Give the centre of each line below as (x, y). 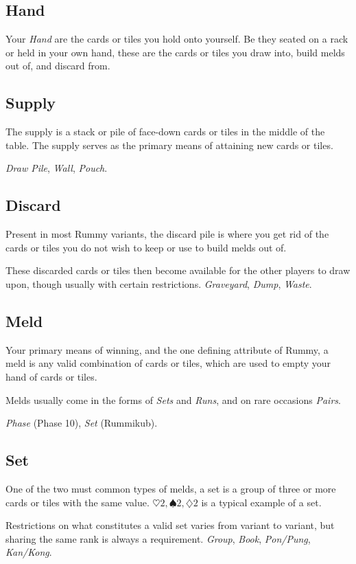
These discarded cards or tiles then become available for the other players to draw (178, 270)
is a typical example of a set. (261, 502)
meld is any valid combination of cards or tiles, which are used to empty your (168, 363)
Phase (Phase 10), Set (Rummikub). (82, 423)
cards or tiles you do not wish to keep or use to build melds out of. (146, 247)
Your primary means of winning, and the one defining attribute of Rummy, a (167, 349)
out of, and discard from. (58, 66)
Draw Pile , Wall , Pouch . (57, 168)
